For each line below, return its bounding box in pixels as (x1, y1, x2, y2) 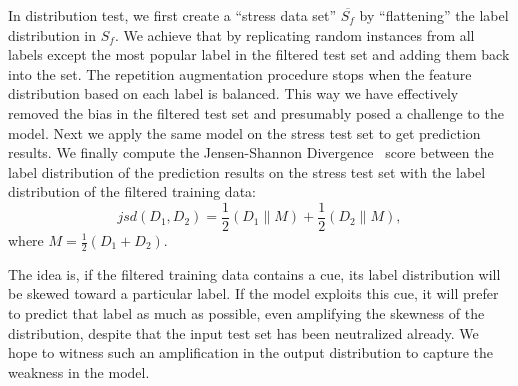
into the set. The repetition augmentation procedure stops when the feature (8, 63, 472, 84)
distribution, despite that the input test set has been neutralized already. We (8, 322, 479, 343)
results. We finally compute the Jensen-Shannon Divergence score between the (8, 142, 494, 163)
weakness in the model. (8, 361, 150, 382)
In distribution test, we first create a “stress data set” (8, 5, 337, 25)
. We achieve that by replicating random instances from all (114, 24, 475, 45)
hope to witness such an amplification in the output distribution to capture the (8, 342, 493, 363)
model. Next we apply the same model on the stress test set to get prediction (8, 122, 481, 143)
